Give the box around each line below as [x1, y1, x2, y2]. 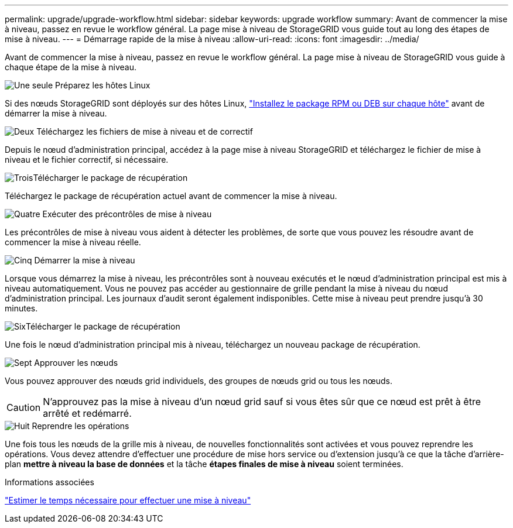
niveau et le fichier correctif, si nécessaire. [5, 155, 169, 164]
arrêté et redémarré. [43, 407, 132, 419]
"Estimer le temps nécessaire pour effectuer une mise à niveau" [5, 495, 251, 505]
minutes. [5, 303, 38, 313]
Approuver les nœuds [34, 358, 118, 368]
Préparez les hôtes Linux [55, 80, 151, 90]
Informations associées [5, 477, 94, 487]
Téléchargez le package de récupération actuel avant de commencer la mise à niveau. [5, 191, 337, 201]
